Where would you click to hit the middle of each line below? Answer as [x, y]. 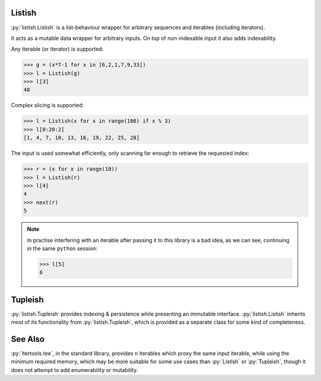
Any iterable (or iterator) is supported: [57, 49]
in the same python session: [62, 248]
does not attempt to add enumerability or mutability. [74, 370]
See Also [28, 339]
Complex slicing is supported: [48, 105]
